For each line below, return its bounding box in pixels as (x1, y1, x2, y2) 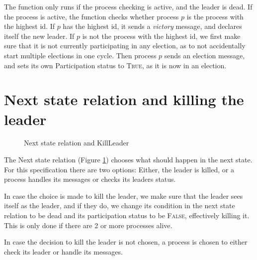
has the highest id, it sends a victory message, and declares (63, 21, 242, 31)
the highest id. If (4, 21, 55, 31)
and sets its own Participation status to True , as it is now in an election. (4, 60, 227, 70)
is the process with (186, 11, 244, 21)
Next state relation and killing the (4, 89, 244, 110)
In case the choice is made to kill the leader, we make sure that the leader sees (4, 190, 243, 201)
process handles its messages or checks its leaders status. (4, 174, 176, 184)
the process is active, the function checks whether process (4, 11, 179, 21)
